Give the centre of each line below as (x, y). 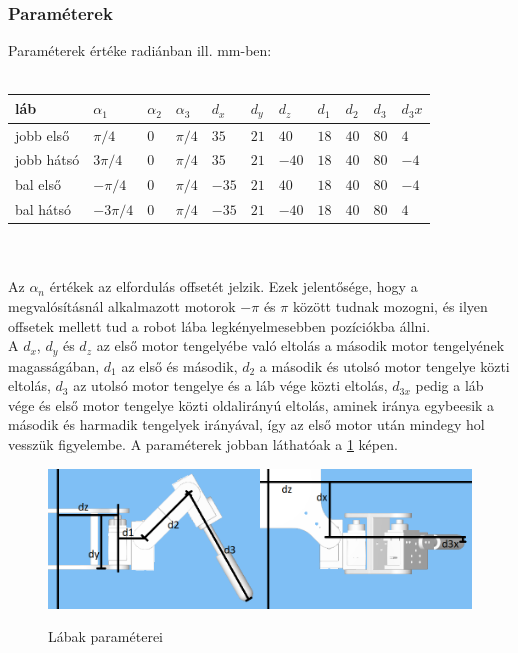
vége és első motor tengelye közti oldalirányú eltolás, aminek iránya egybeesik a (251, 404)
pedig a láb (449, 385)
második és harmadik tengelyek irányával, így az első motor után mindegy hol (246, 424)
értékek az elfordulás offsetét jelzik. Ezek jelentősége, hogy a (233, 286)
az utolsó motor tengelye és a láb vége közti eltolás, (230, 385)
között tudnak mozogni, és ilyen (390, 306)
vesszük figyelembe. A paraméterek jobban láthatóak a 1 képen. (203, 444)
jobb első (42, 134)
